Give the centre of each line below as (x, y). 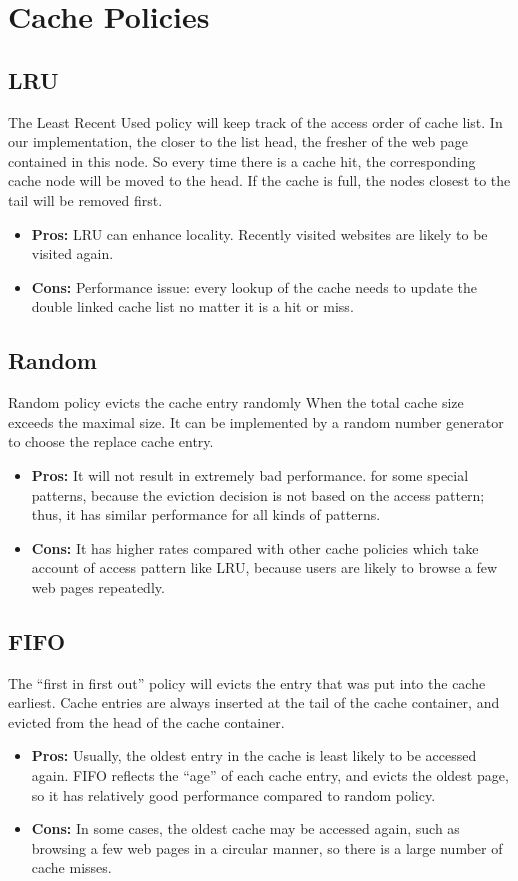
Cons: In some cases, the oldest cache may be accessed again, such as (245, 828)
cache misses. (71, 867)
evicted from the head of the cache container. (146, 721)
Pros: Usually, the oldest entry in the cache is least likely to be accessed (254, 755)
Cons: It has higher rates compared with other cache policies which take (255, 547)
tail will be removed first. (85, 199)
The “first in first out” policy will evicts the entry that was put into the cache (247, 682)
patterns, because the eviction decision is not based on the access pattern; (258, 494)
